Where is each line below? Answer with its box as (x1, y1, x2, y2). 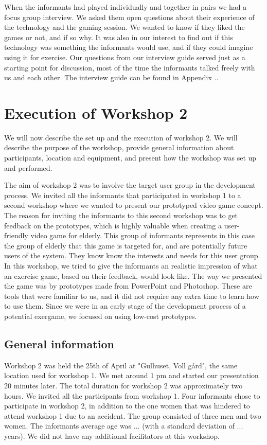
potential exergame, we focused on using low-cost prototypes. (4, 310, 197, 321)
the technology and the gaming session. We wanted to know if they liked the (4, 22, 245, 32)
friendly (4, 230, 28, 241)
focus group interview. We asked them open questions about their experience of (4, 11, 255, 22)
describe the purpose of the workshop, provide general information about (4, 142, 234, 153)
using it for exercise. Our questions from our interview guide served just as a (4, 51, 245, 62)
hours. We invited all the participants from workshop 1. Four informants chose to (4, 390, 260, 401)
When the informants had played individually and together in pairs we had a (4, 2, 247, 12)
